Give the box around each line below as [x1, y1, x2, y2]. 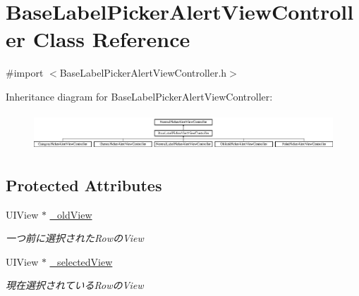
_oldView [49, 207, 92, 221]
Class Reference [32, 25, 190, 53]
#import [6, 65, 44, 80]
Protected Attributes [6, 174, 162, 195]
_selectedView [49, 254, 113, 269]
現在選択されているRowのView [6, 278, 144, 292]
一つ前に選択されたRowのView [6, 231, 144, 245]
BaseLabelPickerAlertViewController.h [59, 65, 227, 80]
